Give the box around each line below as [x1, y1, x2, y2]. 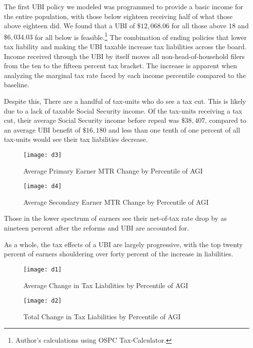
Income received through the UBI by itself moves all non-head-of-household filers [4, 51, 245, 61]
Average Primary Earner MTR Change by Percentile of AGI [23, 165, 203, 175]
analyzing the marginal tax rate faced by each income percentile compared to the [4, 70, 246, 80]
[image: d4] [23, 183, 62, 190]
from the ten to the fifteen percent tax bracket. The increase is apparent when [4, 60, 237, 71]
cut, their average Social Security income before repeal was [4, 115, 180, 125]
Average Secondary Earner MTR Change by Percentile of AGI [23, 196, 209, 207]
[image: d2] [23, 297, 62, 305]
